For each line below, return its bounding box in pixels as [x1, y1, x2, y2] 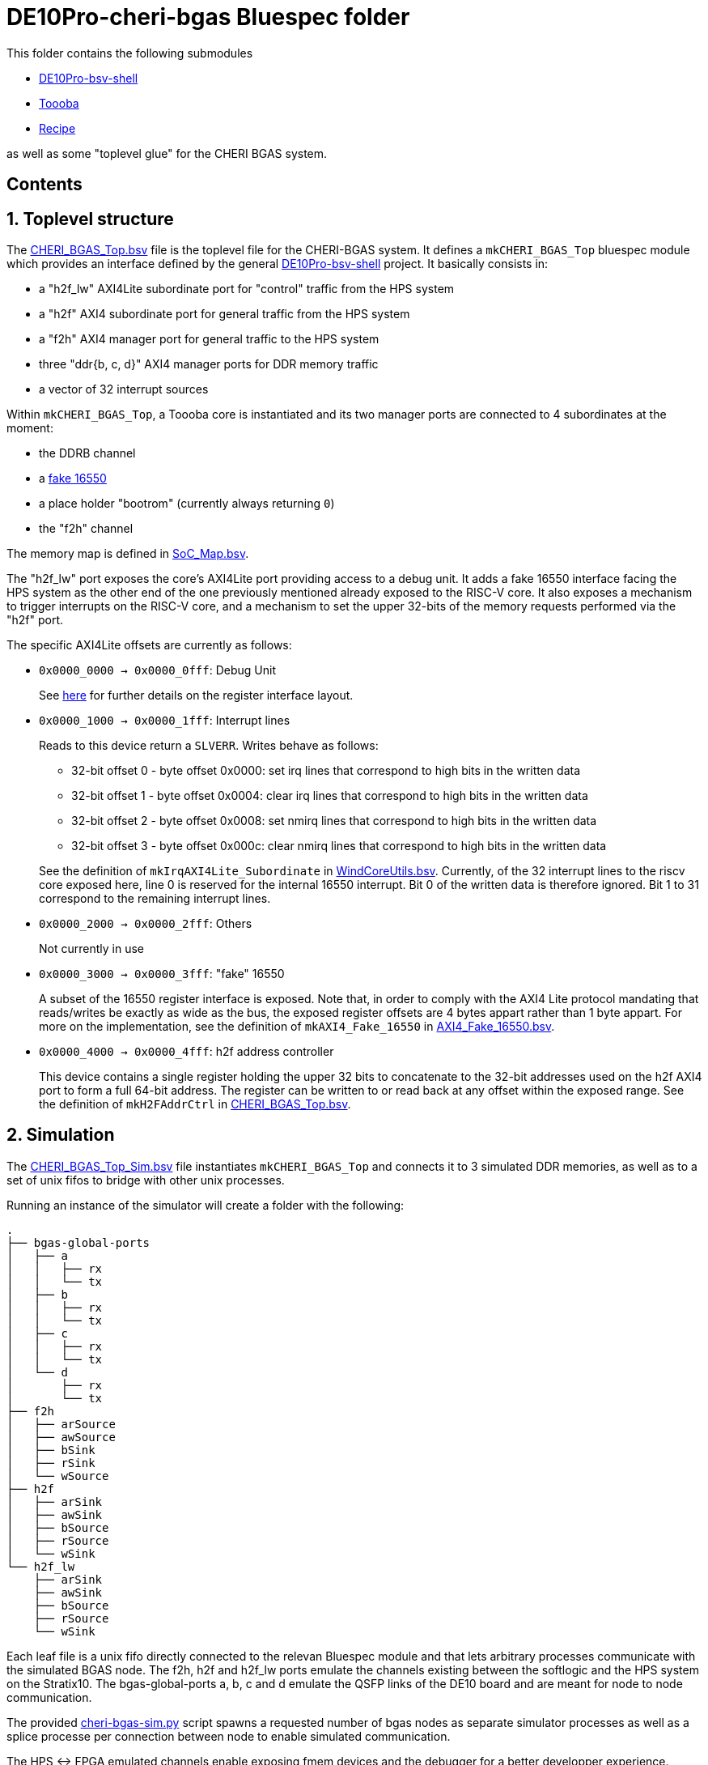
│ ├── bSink [6, 1443, 95, 1457]
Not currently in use [39, 942, 144, 956]
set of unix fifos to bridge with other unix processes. [6, 1172, 285, 1187]
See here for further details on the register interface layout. [39, 688, 354, 703]
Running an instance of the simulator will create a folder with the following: [6, 1197, 405, 1212]
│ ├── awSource [6, 1430, 116, 1444]
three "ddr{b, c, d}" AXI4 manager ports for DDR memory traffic [39, 357, 379, 372]
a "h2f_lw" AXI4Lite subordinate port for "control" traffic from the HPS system [39, 282, 455, 296]
